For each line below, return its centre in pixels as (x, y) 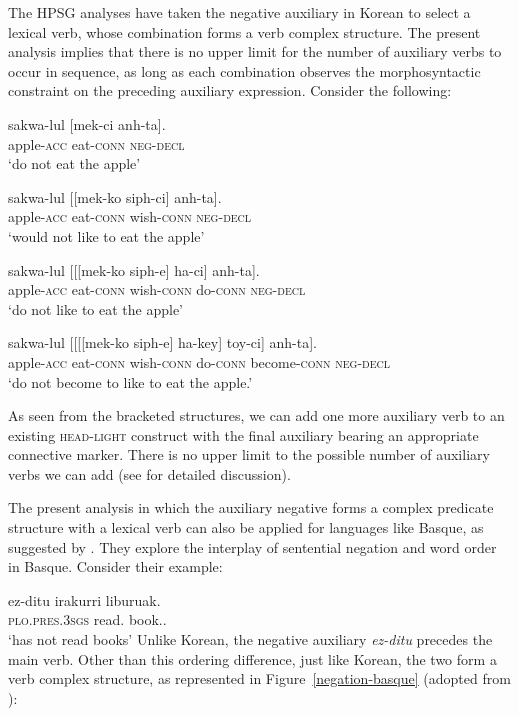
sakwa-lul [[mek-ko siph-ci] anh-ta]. (115, 196)
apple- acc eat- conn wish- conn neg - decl (130, 216)
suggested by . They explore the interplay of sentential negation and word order (252, 546)
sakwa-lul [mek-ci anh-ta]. (87, 123)
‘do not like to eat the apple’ (95, 308)
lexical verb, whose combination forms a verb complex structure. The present (244, 31)
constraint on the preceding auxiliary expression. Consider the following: (230, 90)
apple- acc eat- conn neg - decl (96, 143)
